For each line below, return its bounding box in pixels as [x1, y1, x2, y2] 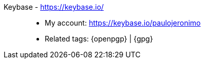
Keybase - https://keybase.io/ [4, 3, 104, 11]
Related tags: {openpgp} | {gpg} [45, 34, 153, 43]
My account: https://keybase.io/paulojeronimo [45, 18, 201, 27]
